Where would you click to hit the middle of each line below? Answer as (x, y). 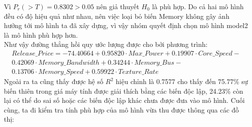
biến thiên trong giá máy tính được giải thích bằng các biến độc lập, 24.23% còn (124, 91)
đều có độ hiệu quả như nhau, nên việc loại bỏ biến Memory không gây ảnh (117, 16)
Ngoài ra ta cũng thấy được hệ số (54, 81)
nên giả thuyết (118, 6)
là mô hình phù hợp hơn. (41, 35)
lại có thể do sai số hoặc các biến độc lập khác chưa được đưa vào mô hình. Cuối (124, 100)
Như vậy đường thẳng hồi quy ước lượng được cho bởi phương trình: (106, 44)
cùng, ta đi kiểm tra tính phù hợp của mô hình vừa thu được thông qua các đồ (121, 109)
